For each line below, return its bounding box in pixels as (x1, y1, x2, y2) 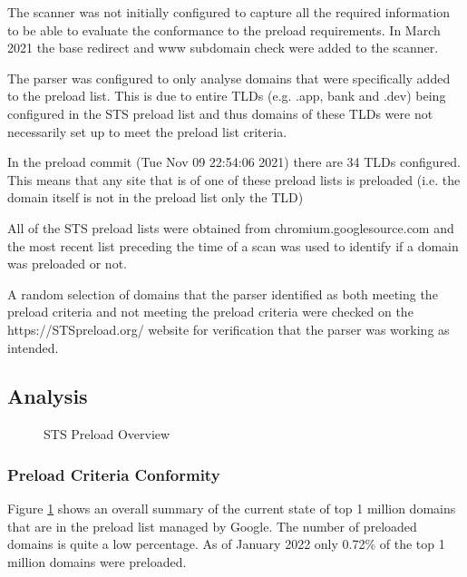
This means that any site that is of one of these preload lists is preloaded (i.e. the (7, 170, 461, 189)
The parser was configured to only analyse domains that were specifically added (7, 68, 451, 87)
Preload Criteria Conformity (7, 463, 220, 485)
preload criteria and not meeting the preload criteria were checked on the (7, 302, 413, 321)
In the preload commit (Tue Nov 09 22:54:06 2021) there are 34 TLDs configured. (7, 152, 461, 171)
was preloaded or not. (7, 254, 127, 273)
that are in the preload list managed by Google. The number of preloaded (7, 516, 417, 535)
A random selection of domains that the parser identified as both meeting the (7, 284, 438, 303)
